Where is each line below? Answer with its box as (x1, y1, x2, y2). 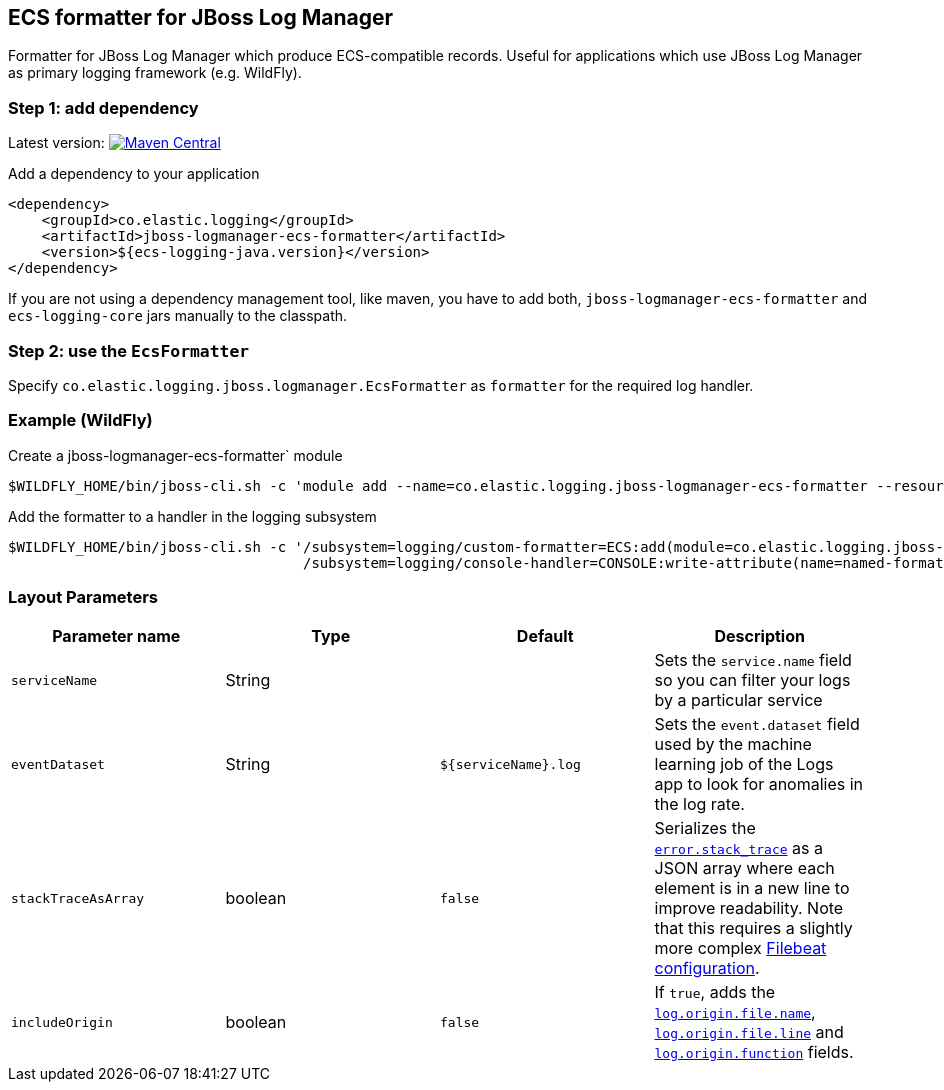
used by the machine (654, 734, 812, 755)
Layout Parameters (8, 587, 159, 608)
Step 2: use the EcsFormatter (8, 340, 250, 361)
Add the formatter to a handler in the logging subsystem (8, 507, 377, 525)
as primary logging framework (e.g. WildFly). (8, 64, 302, 82)
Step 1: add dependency (8, 97, 199, 118)
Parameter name (52, 626, 181, 647)
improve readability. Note (654, 898, 844, 919)
